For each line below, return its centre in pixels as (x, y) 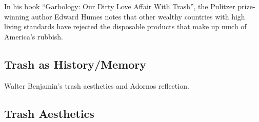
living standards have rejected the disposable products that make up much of (125, 26)
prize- (246, 6)
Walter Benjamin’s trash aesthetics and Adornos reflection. (97, 85)
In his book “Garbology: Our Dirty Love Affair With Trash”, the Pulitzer (120, 6)
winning (17, 16)
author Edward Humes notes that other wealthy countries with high (138, 16)
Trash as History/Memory (75, 64)
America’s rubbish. (34, 36)
